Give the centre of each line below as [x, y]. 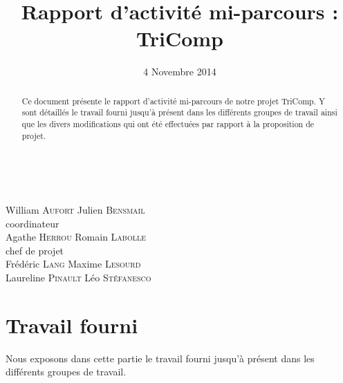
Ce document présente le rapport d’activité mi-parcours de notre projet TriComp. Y [173, 101]
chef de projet [35, 250]
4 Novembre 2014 [180, 72]
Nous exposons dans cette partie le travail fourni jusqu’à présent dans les [160, 358]
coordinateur [33, 223]
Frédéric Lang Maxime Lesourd [73, 264]
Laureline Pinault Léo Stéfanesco [78, 277]
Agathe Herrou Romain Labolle [76, 237]
